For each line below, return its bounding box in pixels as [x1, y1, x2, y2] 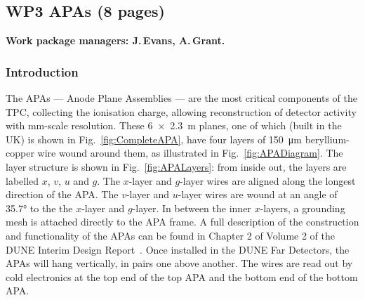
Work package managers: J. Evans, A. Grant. [6, 33, 225, 48]
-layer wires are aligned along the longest [180, 173, 356, 188]
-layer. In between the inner [132, 200, 251, 215]
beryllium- [305, 131, 350, 146]
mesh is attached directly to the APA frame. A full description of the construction [6, 214, 359, 229]
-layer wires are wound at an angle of [178, 187, 338, 202]
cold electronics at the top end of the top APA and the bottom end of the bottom [6, 269, 358, 284]
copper [6, 145, 34, 160]
